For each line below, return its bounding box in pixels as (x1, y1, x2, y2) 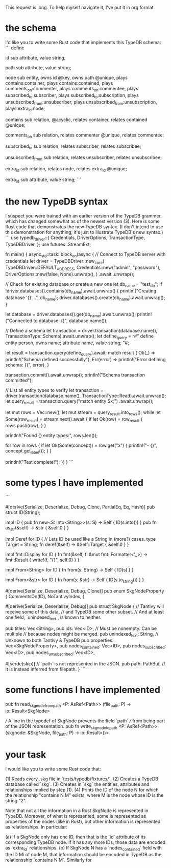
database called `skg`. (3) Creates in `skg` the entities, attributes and (5, 781, 150, 787)
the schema (5, 23, 57, 34)
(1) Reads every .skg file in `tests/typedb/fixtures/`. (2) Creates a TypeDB (5, 776, 159, 782)
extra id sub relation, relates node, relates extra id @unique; (5, 165, 127, 173)
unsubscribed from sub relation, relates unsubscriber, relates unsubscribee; (5, 154, 162, 162)
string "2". (5, 798, 27, 804)
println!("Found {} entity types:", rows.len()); (5, 432, 98, 439)
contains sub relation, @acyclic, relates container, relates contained (5, 116, 148, 123)
